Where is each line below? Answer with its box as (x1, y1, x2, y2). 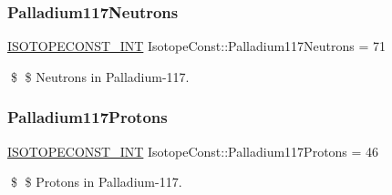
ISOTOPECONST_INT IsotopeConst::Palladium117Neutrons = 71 (7, 36, 387, 56)
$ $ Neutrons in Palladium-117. (10, 67, 190, 86)
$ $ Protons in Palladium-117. (10, 172, 182, 191)
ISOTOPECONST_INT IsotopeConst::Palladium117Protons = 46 (7, 141, 379, 160)
